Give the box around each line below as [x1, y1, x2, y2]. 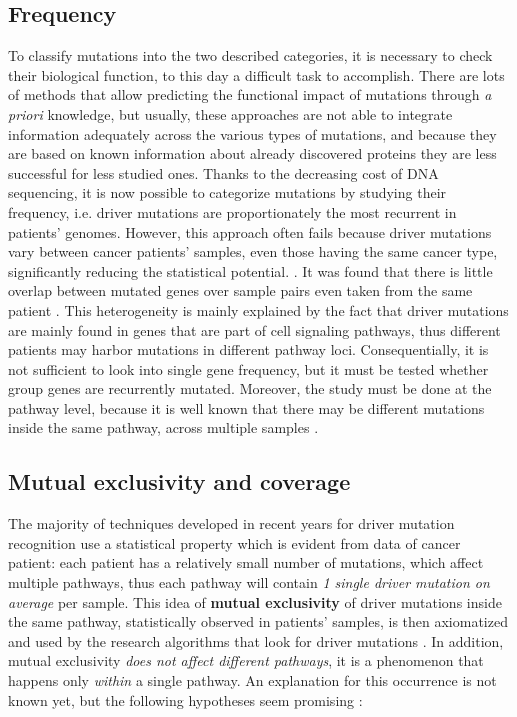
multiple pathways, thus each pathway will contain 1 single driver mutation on [8, 572, 490, 593]
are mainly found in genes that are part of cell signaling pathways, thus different [8, 319, 501, 340]
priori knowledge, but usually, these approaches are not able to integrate [8, 103, 453, 124]
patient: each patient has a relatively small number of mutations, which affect [8, 552, 484, 573]
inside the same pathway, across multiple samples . [8, 417, 319, 438]
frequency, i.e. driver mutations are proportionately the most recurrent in [8, 201, 457, 222]
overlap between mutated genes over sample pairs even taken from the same [8, 280, 473, 301]
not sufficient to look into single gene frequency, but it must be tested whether [8, 358, 489, 379]
